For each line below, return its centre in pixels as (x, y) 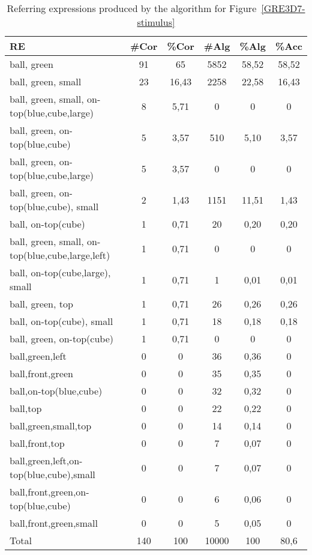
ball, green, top (41, 304)
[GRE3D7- (283, 8)
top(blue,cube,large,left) (60, 255)
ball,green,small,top (51, 426)
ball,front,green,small (54, 523)
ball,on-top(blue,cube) (56, 391)
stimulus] (156, 22)
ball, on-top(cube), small (61, 321)
